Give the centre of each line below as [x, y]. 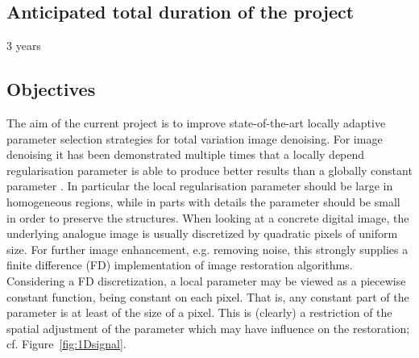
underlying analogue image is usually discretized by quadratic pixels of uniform [202, 233]
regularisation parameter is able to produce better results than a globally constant [209, 170]
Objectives [51, 89]
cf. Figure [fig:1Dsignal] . [66, 344]
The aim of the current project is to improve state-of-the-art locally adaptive [196, 123]
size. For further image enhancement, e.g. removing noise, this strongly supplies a [207, 249]
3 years [24, 46]
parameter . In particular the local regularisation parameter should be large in [200, 186]
